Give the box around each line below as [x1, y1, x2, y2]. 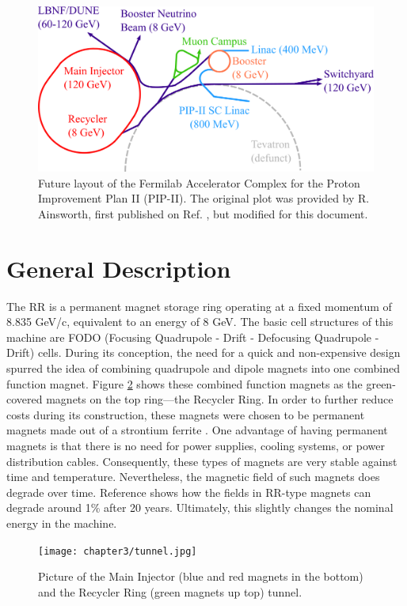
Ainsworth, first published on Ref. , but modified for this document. [38, 205, 368, 222]
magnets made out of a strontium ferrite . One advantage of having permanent [6, 422, 388, 438]
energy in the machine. [6, 514, 117, 531]
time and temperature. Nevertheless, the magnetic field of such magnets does [6, 468, 380, 485]
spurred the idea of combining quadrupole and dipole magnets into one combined [6, 359, 400, 376]
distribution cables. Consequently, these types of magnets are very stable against [6, 453, 397, 469]
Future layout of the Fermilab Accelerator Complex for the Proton [38, 174, 360, 191]
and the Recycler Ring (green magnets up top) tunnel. [38, 583, 302, 600]
